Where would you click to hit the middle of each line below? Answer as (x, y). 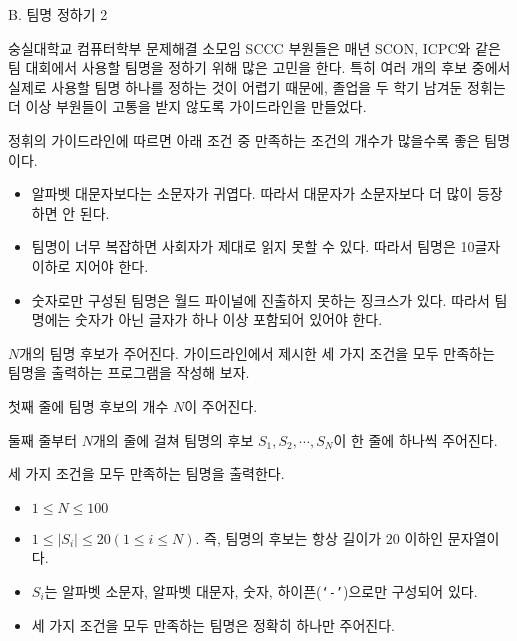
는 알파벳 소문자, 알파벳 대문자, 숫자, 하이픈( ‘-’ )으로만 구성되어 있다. (261, 590)
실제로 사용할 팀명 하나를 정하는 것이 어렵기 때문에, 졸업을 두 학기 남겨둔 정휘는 (257, 86)
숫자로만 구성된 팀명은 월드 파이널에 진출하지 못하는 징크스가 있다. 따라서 (260, 299)
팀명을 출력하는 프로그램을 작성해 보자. (129, 372)
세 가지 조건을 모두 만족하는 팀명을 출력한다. (146, 473)
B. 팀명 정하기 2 (58, 14)
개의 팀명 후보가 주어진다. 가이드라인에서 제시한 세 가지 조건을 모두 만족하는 (257, 352)
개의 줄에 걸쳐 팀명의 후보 (173, 439)
